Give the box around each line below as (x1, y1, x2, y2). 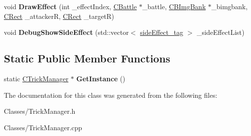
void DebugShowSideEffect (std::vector (4, 27, 129, 37)
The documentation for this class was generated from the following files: (4, 90, 218, 100)
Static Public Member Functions (4, 51, 171, 66)
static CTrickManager (4, 73, 69, 83)
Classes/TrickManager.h (4, 106, 76, 116)
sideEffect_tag (140, 27, 183, 37)
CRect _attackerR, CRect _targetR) (4, 11, 114, 21)
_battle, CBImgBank (142, 1, 206, 11)
